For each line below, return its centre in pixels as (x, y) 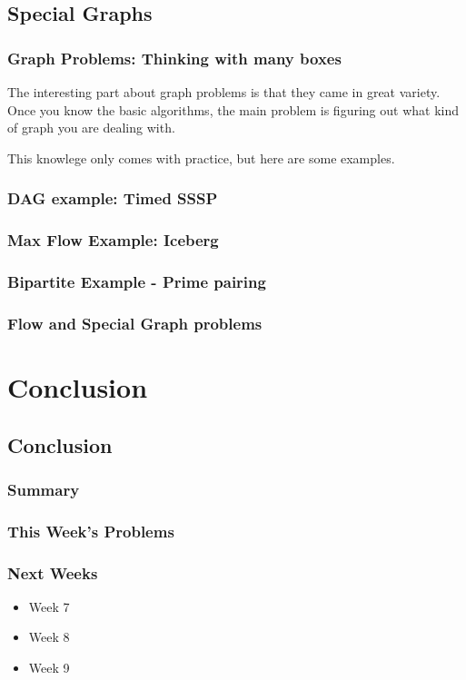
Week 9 (49, 667)
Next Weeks (53, 572)
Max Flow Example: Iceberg (113, 240)
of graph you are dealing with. (91, 128)
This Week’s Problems (91, 531)
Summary (44, 489)
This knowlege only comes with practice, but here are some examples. (201, 158)
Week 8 (49, 637)
